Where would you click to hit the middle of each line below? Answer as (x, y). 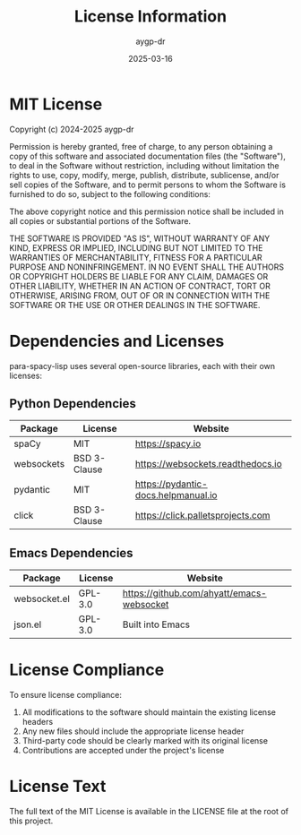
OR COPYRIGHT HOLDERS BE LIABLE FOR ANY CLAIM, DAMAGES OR (139, 276)
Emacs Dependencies (71, 553)
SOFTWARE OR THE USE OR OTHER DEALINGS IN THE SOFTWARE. (135, 305)
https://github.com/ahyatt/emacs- (194, 593)
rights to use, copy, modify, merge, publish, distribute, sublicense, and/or (144, 175)
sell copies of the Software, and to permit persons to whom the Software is (148, 185)
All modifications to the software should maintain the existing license (149, 712)
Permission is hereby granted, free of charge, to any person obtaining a (141, 146)
